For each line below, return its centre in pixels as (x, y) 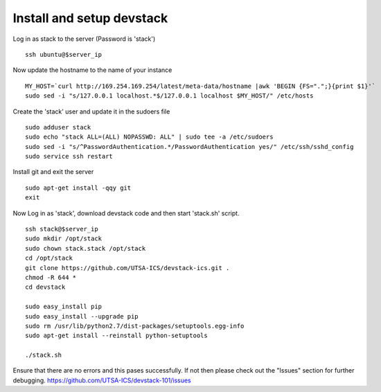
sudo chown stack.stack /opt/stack (86, 248)
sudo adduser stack (58, 127)
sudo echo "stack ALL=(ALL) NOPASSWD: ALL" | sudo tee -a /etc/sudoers (149, 137)
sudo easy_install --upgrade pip (82, 316)
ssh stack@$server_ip (62, 229)
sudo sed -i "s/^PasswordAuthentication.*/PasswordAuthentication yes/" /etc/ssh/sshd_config (189, 146)
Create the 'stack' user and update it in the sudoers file (91, 112)
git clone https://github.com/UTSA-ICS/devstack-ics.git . (127, 268)
